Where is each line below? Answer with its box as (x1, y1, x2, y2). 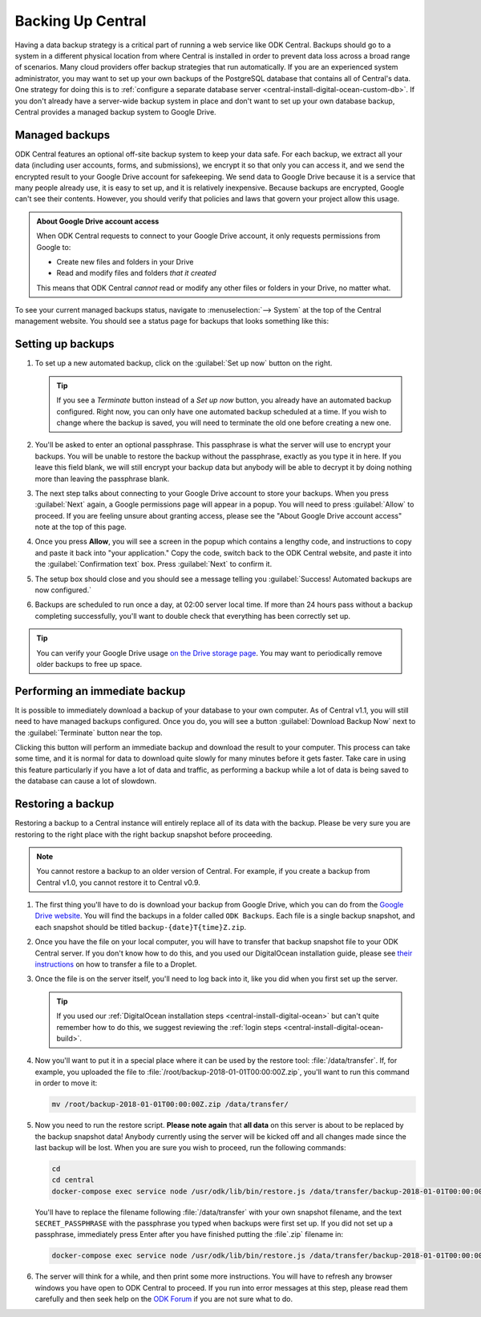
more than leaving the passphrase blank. (34, 474, 170, 483)
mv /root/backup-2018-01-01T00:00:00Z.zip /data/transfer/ (51, 1100, 289, 1109)
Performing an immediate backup (14, 684, 186, 697)
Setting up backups (14, 337, 115, 351)
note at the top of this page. (34, 522, 127, 532)
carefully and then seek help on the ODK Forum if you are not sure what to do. (34, 1295, 293, 1304)
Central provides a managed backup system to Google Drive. (14, 107, 216, 116)
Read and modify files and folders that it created (56, 269, 216, 278)
